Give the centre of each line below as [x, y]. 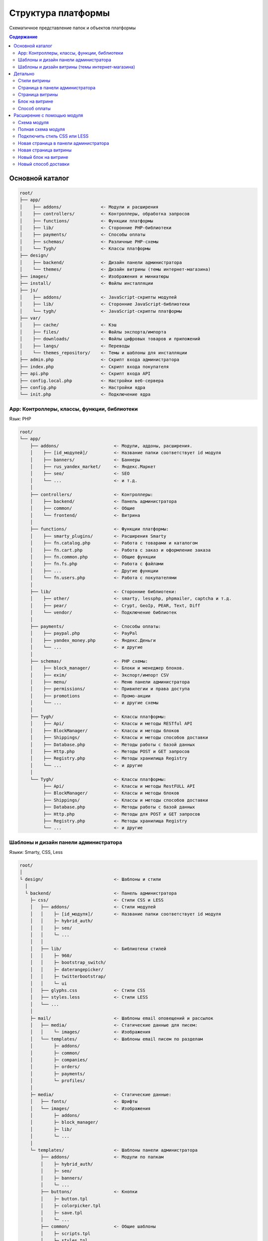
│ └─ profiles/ [58, 1081]
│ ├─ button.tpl [64, 1199]
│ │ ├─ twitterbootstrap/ [68, 976]
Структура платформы [60, 13]
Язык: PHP [20, 419]
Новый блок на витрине [43, 157]
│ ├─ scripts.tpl [66, 1233]
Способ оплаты [34, 108]
